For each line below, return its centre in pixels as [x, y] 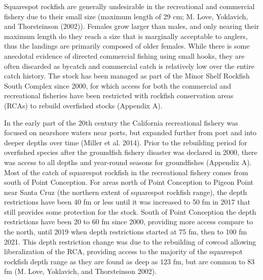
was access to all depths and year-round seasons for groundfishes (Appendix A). [128, 162]
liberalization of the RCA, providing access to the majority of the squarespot [123, 251]
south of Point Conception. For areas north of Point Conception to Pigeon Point [129, 182]
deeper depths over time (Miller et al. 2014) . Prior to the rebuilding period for [126, 142]
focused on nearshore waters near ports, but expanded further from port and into [130, 132]
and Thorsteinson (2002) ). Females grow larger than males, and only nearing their [132, 26]
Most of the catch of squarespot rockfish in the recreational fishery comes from [126, 172]
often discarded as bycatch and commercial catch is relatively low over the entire [129, 66]
